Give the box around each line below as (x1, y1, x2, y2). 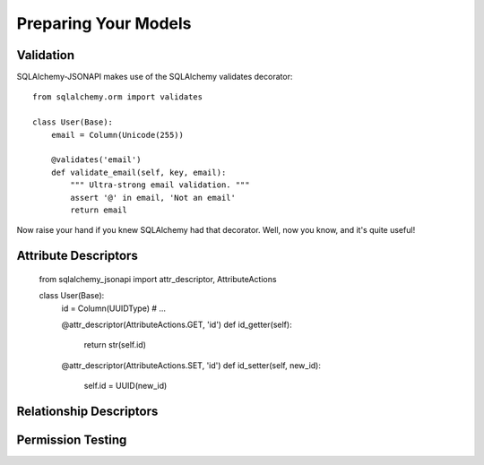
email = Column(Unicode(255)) (50, 130, 184, 140)
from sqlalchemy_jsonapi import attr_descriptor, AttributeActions (39, 273, 277, 284)
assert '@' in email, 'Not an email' (70, 193, 237, 202)
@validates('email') (50, 155, 142, 165)
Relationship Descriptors (16, 403, 159, 418)
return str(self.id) (83, 340, 147, 350)
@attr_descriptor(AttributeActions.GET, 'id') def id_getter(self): (61, 319, 292, 330)
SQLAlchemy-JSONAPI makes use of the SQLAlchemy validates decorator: (16, 72, 293, 82)
